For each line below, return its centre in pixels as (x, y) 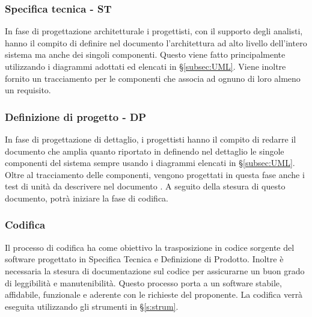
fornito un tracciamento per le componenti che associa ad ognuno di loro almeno (153, 78)
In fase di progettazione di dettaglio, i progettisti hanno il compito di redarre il (151, 139)
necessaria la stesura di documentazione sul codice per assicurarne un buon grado (155, 270)
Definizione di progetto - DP (76, 116)
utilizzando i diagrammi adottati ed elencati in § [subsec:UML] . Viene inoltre (145, 66)
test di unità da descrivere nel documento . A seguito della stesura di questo (145, 186)
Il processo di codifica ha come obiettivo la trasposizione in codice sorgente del (150, 247)
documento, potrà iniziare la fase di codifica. (87, 198)
